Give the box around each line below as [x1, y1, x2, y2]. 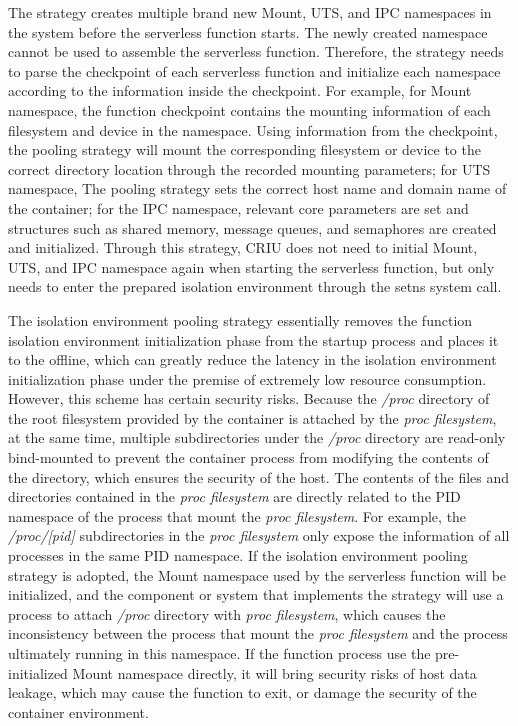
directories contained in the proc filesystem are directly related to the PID [8, 486, 461, 507]
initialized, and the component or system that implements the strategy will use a [8, 584, 504, 605]
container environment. [8, 701, 149, 722]
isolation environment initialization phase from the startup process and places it [8, 329, 499, 350]
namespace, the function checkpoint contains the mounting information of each [8, 99, 491, 120]
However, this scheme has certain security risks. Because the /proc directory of [8, 388, 490, 409]
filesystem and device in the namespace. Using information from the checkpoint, [8, 119, 498, 140]
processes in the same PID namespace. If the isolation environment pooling [8, 545, 468, 566]
